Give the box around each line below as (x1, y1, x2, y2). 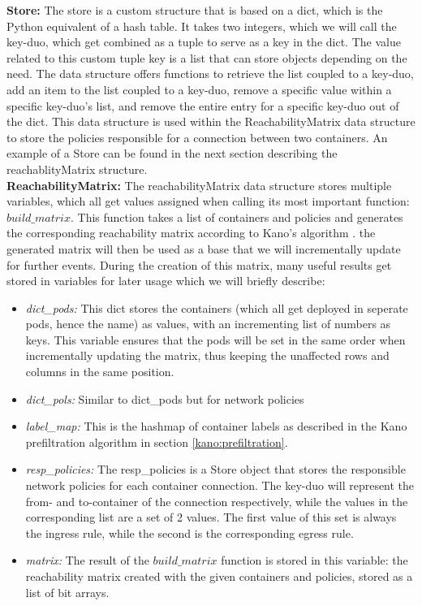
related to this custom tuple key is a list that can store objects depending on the (6, 49, 407, 66)
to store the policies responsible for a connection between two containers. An (6, 128, 388, 145)
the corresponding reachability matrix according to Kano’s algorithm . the (6, 224, 376, 241)
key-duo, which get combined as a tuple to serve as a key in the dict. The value (6, 33, 401, 50)
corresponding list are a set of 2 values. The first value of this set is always (25, 509, 397, 526)
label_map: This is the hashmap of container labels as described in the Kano (25, 418, 407, 435)
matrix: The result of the (25, 552, 149, 569)
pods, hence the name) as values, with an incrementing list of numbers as (25, 315, 391, 332)
